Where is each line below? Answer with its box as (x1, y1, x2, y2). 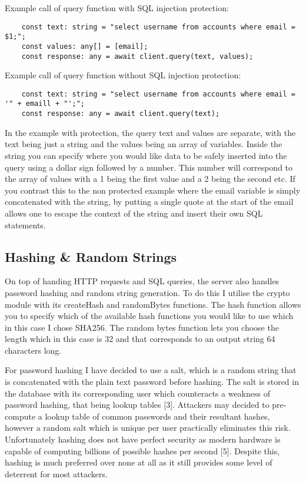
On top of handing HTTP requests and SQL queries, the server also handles (5, 275, 280, 287)
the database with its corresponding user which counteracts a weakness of (5, 387, 270, 399)
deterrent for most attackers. (5, 467, 108, 480)
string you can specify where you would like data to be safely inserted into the (5, 149, 287, 161)
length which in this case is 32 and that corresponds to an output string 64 (5, 333, 275, 345)
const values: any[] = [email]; (21, 42, 148, 51)
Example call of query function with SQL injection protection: (5, 2, 229, 14)
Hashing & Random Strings (5, 247, 177, 265)
